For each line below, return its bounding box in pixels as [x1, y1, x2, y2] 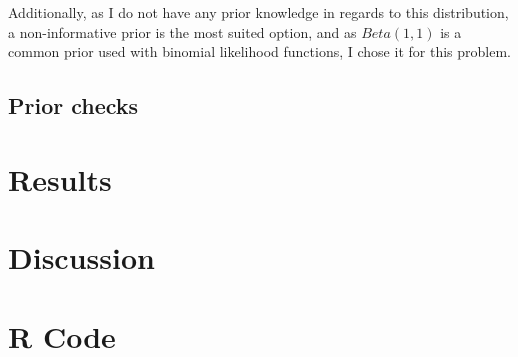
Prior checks [8, 90, 139, 121]
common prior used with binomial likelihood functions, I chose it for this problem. [8, 41, 511, 62]
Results [8, 158, 112, 199]
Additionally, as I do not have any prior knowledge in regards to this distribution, [8, 2, 509, 22]
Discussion [8, 237, 155, 278]
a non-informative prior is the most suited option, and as [8, 21, 357, 42]
